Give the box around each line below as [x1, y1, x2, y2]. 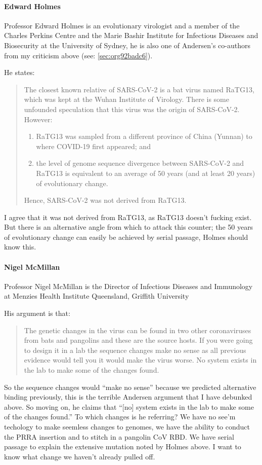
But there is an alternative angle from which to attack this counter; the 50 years [4, 222, 253, 232]
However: [24, 114, 53, 124]
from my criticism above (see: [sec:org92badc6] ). [4, 50, 153, 60]
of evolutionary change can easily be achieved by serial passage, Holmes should [4, 231, 248, 242]
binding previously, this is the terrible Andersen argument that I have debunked [4, 391, 252, 402]
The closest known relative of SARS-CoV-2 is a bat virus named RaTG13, [24, 84, 254, 94]
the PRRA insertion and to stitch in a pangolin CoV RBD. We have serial [4, 431, 234, 442]
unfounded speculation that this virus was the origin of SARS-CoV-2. [24, 103, 240, 114]
